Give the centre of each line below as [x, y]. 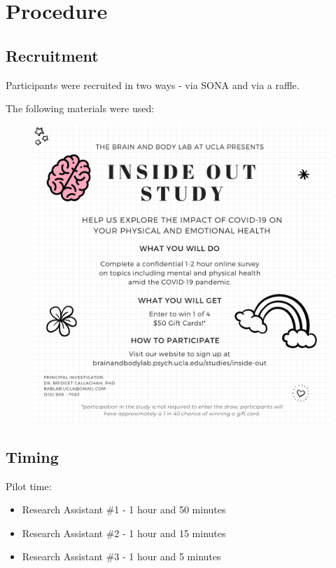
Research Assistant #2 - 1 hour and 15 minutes [124, 533]
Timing [32, 456]
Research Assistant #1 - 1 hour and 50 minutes [124, 509]
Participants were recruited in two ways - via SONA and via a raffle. [153, 84]
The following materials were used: [80, 108]
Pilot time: [29, 486]
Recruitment [52, 55]
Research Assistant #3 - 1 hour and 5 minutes [121, 556]
